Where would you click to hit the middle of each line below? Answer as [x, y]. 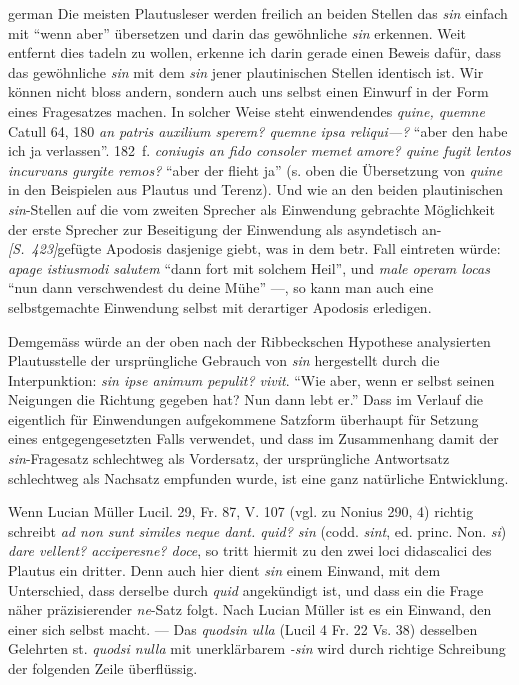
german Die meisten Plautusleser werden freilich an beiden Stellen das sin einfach [258, 13]
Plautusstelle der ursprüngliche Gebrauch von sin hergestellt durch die [224, 360]
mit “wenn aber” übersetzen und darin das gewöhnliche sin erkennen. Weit [237, 32]
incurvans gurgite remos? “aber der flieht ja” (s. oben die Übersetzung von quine [255, 169]
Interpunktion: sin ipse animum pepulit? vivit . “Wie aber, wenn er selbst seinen [251, 379]
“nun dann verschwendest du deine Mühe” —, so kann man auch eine [221, 287]
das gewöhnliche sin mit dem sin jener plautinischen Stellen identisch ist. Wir [246, 71]
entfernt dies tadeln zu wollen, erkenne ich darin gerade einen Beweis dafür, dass [255, 52]
